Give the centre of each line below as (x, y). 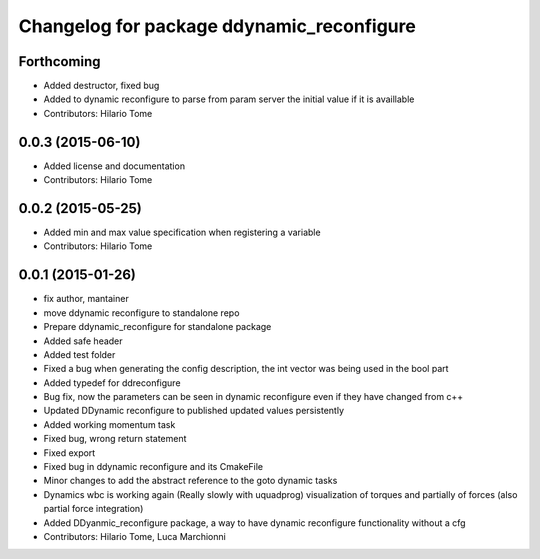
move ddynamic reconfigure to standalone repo (141, 312)
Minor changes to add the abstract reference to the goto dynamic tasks (190, 481)
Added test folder (79, 354)
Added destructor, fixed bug (101, 86)
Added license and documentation (114, 166)
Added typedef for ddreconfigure (112, 382)
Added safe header (83, 341)
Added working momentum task (109, 424)
